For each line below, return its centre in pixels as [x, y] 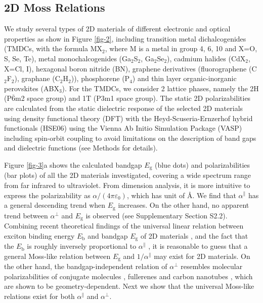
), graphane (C [37, 78]
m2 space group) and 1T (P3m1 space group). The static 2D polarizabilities [133, 98]
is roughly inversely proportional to [82, 246]
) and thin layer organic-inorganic [184, 78]
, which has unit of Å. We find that [181, 195]
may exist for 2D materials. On [202, 256]
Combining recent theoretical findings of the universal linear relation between [124, 226]
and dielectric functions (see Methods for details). [81, 148]
